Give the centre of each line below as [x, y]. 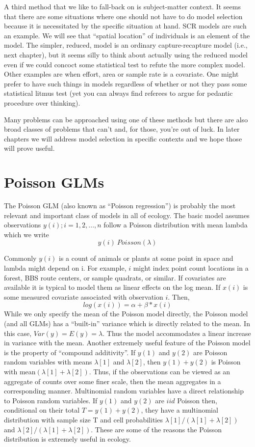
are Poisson [210, 352]
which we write [26, 234]
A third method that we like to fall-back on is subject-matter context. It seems [122, 6]
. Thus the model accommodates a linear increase [177, 333]
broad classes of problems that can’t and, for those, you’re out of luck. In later [122, 129]
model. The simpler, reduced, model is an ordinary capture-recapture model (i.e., [126, 45]
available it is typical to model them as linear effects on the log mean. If [112, 287]
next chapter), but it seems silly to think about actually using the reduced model [126, 54]
